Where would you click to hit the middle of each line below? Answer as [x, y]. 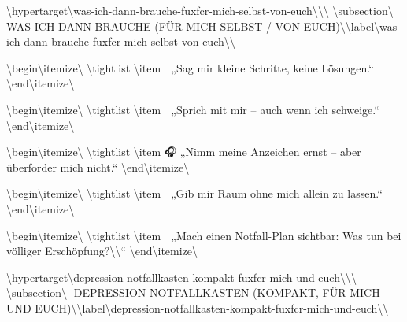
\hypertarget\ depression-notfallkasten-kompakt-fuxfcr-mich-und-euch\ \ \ [181, 277]
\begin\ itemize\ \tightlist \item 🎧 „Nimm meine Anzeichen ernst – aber [184, 152]
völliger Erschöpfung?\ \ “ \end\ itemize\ [102, 251]
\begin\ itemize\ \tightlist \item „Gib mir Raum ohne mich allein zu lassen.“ [194, 193]
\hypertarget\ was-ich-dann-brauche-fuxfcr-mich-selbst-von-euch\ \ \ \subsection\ [200, 10]
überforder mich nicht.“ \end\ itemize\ [98, 167]
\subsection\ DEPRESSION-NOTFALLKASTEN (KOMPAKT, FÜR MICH [193, 292]
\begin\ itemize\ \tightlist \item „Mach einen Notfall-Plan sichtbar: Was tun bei [204, 235]
